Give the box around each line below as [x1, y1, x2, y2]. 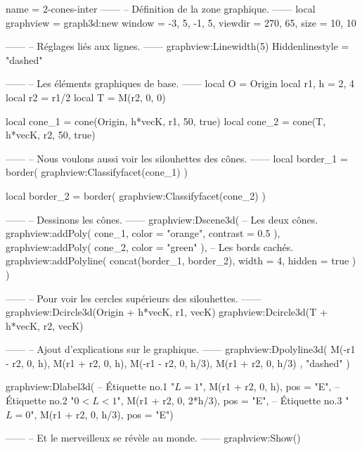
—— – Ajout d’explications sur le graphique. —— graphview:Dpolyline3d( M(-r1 [6, 342, 356, 356]
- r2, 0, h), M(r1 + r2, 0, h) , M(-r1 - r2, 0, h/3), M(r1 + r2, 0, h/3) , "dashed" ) [6, 355, 350, 370]
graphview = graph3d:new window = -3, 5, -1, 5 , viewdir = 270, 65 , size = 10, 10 [6, 15, 356, 30]
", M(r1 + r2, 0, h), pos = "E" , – [199, 379, 340, 394]
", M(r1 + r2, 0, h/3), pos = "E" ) [30, 406, 174, 421]
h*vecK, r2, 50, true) [6, 127, 96, 142]
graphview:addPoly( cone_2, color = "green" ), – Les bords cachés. [6, 239, 294, 254]
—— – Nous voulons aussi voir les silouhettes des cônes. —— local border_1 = [6, 150, 348, 165]
